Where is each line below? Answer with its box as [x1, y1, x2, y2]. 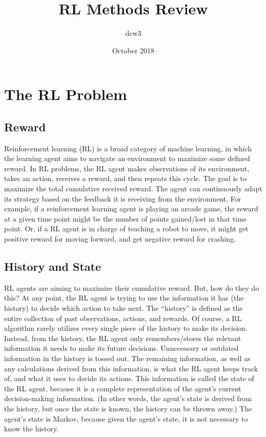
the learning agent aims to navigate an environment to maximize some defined [4, 153, 250, 164]
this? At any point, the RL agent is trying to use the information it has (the [4, 292, 244, 303]
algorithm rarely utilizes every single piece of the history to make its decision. [4, 323, 248, 333]
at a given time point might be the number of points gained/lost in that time [4, 213, 247, 224]
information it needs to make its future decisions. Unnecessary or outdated [4, 343, 239, 353]
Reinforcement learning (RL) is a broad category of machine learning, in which [4, 143, 252, 153]
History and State [4, 259, 101, 274]
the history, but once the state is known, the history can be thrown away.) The [4, 403, 252, 413]
